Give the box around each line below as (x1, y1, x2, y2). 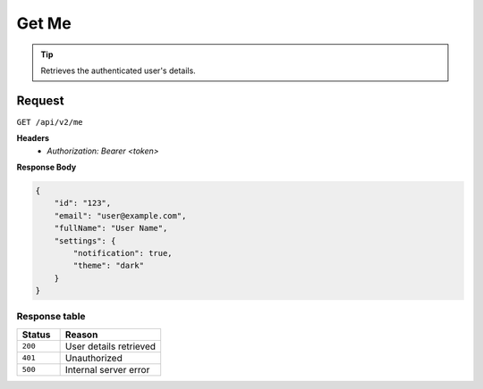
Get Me (16, 13, 72, 33)
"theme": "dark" (72, 261, 145, 271)
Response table (16, 310, 86, 323)
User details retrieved (64, 340, 157, 352)
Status (21, 328, 51, 341)
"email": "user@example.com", (54, 211, 187, 220)
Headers (16, 133, 49, 144)
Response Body (16, 161, 77, 173)
